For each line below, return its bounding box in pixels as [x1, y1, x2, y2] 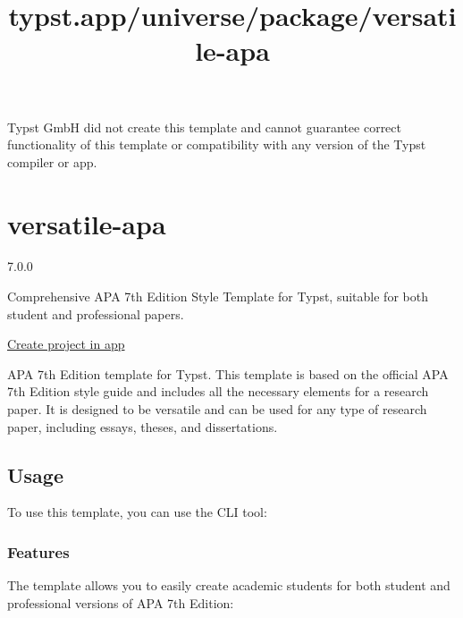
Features [7, 540, 70, 563]
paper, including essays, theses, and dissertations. [7, 417, 278, 436]
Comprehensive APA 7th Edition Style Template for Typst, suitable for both [7, 287, 428, 306]
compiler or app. [7, 152, 97, 171]
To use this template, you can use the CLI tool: [7, 503, 267, 521]
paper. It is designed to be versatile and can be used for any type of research [7, 400, 427, 419]
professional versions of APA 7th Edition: [7, 593, 234, 612]
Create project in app [7, 334, 125, 353]
